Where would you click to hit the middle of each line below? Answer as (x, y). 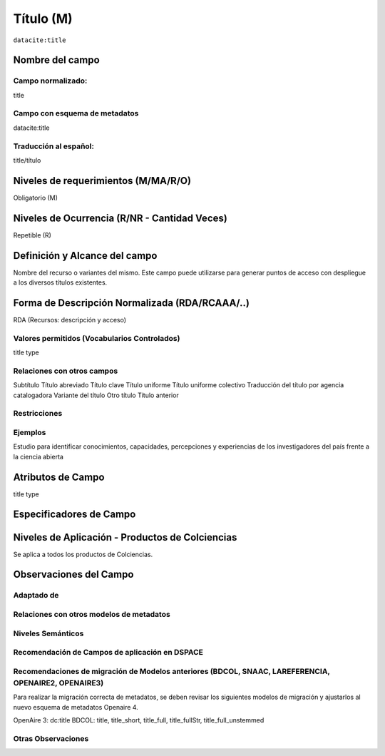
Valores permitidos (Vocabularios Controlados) (97, 338)
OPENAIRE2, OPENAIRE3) (58, 683)
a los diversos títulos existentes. (60, 282)
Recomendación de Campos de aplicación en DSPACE (108, 653)
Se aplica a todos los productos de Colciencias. (83, 554)
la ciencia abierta (38, 456)
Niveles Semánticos (48, 633)
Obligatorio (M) (36, 198)
